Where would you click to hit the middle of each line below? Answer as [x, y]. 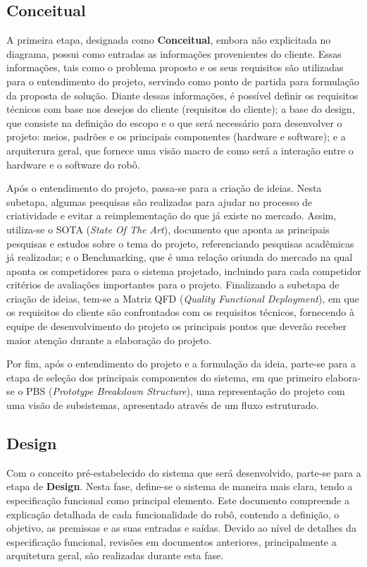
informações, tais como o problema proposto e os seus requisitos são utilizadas [175, 67]
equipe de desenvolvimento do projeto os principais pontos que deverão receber [177, 326]
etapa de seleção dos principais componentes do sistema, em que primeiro [164, 377]
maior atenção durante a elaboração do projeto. [109, 340]
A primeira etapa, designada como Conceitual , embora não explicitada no [169, 40]
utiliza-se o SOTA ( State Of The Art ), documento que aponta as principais [168, 229]
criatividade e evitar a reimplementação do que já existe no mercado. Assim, [172, 215]
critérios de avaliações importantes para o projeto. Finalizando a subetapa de [173, 285]
